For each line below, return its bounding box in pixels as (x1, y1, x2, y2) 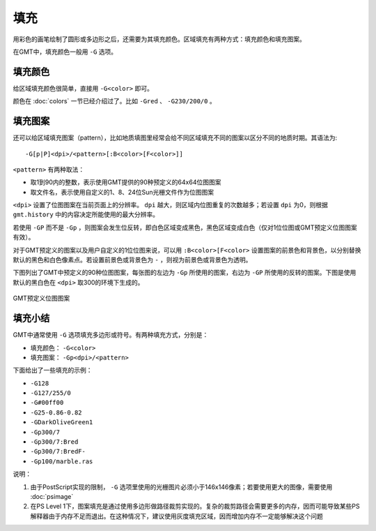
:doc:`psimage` (30, 492, 74, 500)
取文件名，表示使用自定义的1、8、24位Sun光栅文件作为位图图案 (30, 188, 214, 196)
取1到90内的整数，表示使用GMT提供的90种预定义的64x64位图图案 (30, 178, 221, 186)
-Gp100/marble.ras (30, 457, 93, 465)
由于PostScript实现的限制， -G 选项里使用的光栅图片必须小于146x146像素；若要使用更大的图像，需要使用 (30, 482, 333, 491)
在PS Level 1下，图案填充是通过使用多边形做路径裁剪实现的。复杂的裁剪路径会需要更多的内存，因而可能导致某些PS (30, 502, 360, 511)
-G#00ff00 (30, 398, 64, 407)
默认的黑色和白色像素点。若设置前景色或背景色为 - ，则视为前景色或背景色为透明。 (13, 255, 252, 264)
